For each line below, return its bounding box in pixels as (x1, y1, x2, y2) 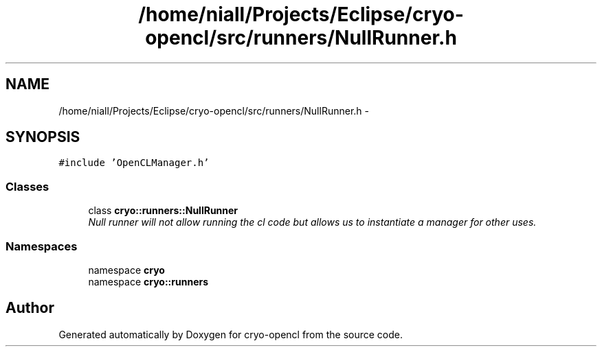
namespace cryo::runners (88, 275, 209, 288)
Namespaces (5, 239, 78, 253)
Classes (5, 179, 49, 193)
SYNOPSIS (5, 128, 80, 146)
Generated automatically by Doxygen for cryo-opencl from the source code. (58, 328, 403, 340)
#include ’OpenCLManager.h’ (58, 157, 210, 169)
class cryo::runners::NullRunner (88, 204, 238, 217)
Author (5, 299, 54, 317)
